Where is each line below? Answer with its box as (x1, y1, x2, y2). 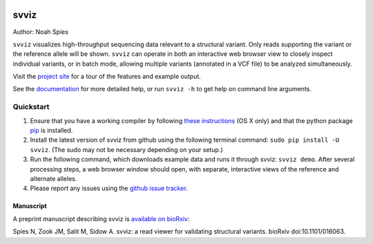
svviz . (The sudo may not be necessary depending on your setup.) (30, 145, 224, 153)
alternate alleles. (30, 174, 77, 182)
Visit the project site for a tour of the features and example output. (12, 73, 202, 81)
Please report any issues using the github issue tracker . (30, 184, 188, 193)
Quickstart (12, 102, 50, 112)
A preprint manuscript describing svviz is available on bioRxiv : (12, 214, 190, 223)
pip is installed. (30, 126, 73, 134)
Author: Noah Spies (12, 28, 69, 36)
